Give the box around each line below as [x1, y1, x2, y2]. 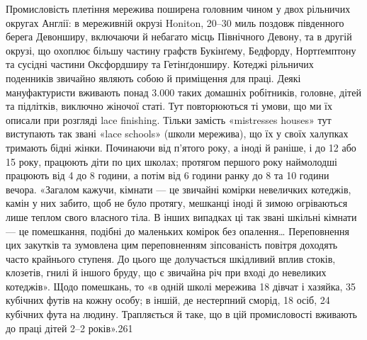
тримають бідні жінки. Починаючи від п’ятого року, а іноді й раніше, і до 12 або [6, 140, 356, 154]
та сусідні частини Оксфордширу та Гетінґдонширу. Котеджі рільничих [6, 57, 314, 72]
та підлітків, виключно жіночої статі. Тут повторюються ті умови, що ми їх [6, 98, 332, 113]
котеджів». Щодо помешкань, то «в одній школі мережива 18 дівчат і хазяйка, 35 [6, 278, 356, 293]
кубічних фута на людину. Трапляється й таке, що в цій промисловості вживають [6, 307, 358, 322]
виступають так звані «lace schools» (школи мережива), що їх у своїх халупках [6, 126, 349, 141]
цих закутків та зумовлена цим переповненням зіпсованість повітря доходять [6, 237, 338, 252]
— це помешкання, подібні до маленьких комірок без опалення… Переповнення [6, 223, 349, 238]
